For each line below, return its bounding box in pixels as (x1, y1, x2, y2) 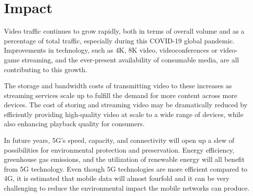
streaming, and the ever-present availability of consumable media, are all (21, 54, 239, 64)
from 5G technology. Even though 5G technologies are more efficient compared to (4, 163, 248, 174)
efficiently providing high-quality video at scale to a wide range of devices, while (4, 109, 244, 119)
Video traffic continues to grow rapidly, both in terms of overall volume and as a (4, 26, 245, 36)
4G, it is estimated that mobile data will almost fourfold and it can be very (4, 173, 230, 183)
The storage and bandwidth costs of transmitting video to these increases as (4, 80, 232, 91)
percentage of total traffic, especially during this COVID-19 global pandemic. (4, 35, 235, 45)
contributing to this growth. (4, 64, 87, 74)
